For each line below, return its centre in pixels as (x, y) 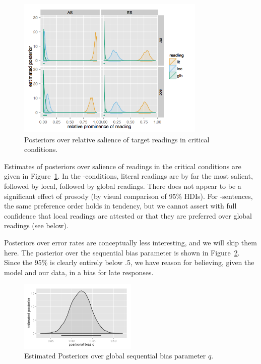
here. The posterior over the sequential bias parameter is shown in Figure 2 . (122, 252)
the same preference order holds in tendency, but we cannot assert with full (120, 206)
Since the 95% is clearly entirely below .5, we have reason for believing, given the (129, 262)
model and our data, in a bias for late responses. (79, 272)
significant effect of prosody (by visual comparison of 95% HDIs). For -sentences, (128, 196)
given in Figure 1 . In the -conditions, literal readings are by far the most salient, (128, 176)
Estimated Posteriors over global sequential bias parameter (115, 356)
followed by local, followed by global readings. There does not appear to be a (123, 186)
